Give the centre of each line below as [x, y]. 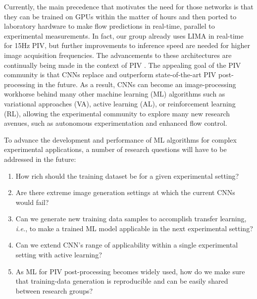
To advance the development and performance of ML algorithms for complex [120, 139]
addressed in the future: [40, 159]
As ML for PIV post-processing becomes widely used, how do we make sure [130, 271]
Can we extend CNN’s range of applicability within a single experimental [127, 245]
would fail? [32, 202]
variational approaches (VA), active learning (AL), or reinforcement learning [120, 103]
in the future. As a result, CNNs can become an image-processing [137, 84]
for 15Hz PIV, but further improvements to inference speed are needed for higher [127, 45]
